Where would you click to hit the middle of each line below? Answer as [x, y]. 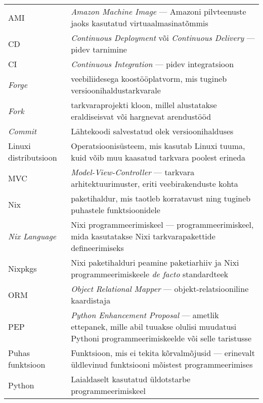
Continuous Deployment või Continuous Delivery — [163, 38]
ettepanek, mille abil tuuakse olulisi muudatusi [154, 326]
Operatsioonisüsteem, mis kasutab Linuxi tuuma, [158, 146]
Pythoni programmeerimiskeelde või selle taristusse [161, 338]
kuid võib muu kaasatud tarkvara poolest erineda [158, 157]
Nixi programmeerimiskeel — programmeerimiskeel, [162, 224]
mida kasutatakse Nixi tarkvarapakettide [143, 236]
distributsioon [33, 157]
